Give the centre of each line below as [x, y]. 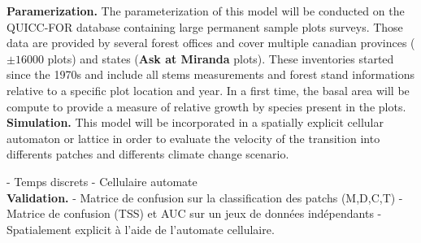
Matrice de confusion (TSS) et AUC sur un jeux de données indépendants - [194, 213]
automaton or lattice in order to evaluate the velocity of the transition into [193, 138]
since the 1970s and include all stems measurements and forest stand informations [211, 74]
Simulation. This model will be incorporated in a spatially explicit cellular [195, 122]
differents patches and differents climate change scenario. [148, 154]
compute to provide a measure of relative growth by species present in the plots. [206, 106]
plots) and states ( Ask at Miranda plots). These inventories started [221, 58]
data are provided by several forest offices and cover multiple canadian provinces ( [211, 43]
